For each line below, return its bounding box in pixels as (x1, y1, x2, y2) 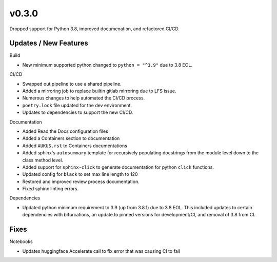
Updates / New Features (9, 39, 88, 48)
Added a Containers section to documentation (22, 135, 120, 142)
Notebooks (9, 238, 33, 245)
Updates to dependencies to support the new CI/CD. (22, 109, 133, 115)
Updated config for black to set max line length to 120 (22, 171, 138, 177)
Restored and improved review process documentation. (22, 178, 140, 185)
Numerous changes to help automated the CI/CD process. (22, 95, 145, 101)
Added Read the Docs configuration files (22, 128, 109, 134)
